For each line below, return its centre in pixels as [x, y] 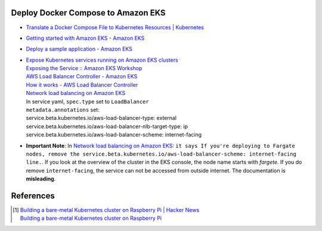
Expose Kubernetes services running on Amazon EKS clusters [102, 60]
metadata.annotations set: [63, 110]
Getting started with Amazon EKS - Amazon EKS [85, 38]
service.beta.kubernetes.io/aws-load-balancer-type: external [101, 118]
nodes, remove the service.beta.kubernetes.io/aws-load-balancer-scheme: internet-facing [161, 154]
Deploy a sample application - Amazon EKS [79, 49]
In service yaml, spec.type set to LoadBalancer [87, 102]
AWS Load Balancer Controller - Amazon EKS [82, 77]
